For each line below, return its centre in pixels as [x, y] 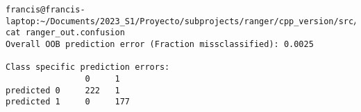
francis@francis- [45, 10]
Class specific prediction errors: [88, 67]
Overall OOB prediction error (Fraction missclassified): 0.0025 [160, 44]
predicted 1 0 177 [68, 102]
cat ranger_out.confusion [65, 33]
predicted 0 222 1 [63, 90]
